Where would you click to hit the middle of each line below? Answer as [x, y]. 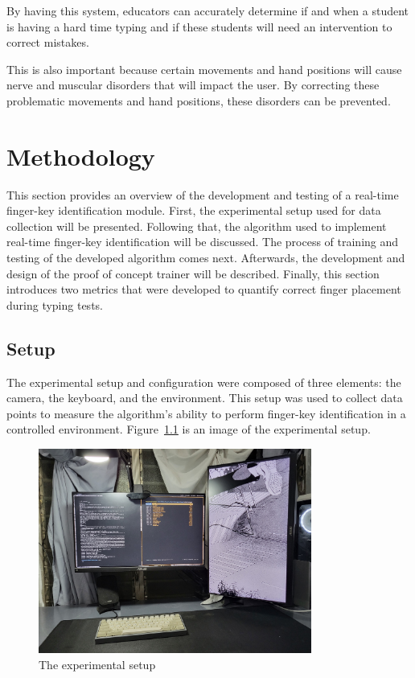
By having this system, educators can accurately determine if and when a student [208, 10]
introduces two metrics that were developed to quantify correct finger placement [204, 289]
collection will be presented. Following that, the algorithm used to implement [197, 226]
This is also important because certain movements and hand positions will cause [204, 69]
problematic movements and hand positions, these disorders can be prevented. [199, 100]
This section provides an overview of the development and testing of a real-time [203, 194]
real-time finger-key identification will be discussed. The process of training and [203, 242]
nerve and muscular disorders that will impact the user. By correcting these [193, 85]
